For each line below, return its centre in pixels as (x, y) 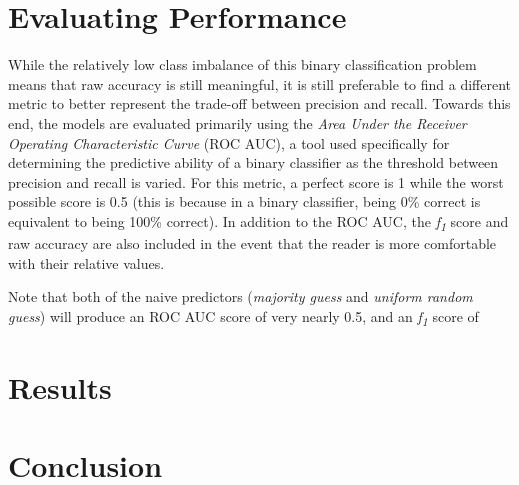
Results (60, 387)
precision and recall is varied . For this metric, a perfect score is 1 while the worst (256, 181)
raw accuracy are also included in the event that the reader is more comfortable (252, 243)
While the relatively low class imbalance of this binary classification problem (242, 64)
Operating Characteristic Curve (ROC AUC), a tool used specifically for (229, 142)
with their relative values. (86, 262)
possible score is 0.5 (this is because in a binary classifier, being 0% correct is (244, 201)
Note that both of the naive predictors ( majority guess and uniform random (240, 296)
